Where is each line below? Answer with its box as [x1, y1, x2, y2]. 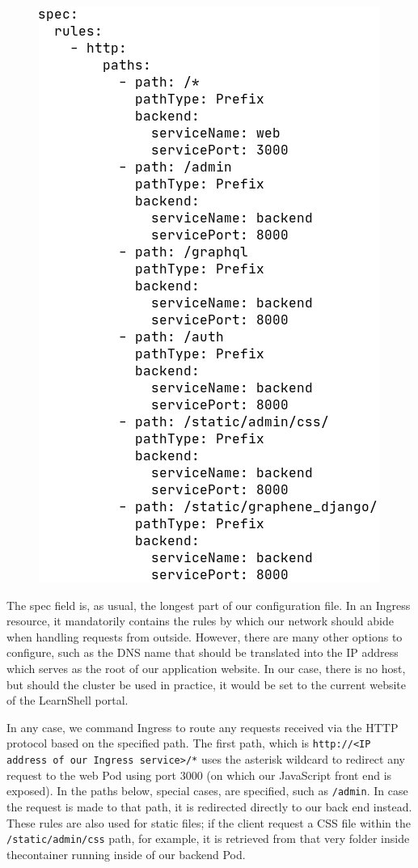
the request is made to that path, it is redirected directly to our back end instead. [6, 798, 412, 815]
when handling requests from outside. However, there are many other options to [6, 628, 403, 645]
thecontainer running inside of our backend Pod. [6, 845, 246, 862]
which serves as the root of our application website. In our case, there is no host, [6, 659, 406, 676]
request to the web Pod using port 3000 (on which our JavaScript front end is [6, 766, 392, 783]
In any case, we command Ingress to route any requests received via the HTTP [6, 718, 399, 735]
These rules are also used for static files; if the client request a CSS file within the [6, 814, 411, 831]
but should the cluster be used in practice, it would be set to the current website [6, 675, 407, 692]
